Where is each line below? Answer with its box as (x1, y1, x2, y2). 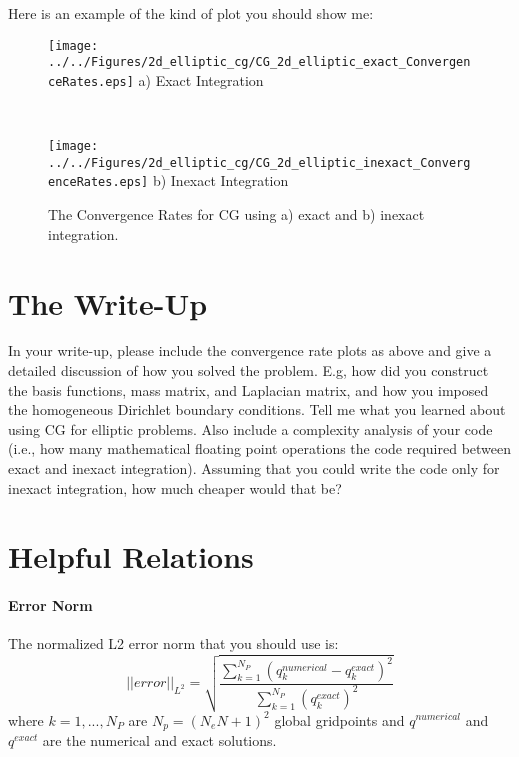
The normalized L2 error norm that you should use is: (8, 633, 339, 654)
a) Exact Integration (138, 69, 264, 90)
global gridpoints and (274, 709, 405, 730)
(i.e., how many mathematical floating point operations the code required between (8, 438, 512, 459)
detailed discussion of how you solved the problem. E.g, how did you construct (8, 360, 489, 381)
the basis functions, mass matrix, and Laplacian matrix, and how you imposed (8, 379, 489, 400)
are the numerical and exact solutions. (42, 729, 277, 750)
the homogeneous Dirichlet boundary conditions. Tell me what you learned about (8, 399, 506, 420)
